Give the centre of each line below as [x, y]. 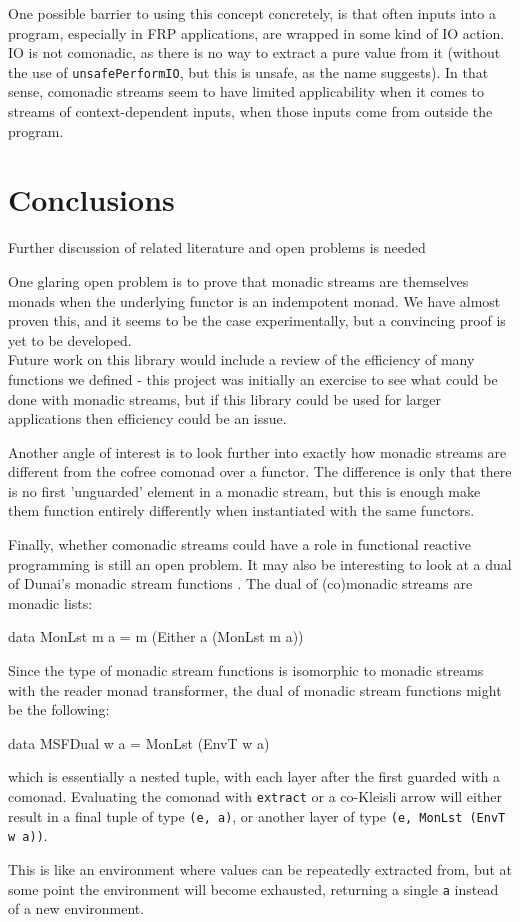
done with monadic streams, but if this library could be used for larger [225, 398]
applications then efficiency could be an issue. [147, 418]
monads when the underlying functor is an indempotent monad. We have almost [254, 300]
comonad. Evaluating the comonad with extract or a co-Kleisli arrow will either [255, 796]
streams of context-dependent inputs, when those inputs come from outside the [250, 111]
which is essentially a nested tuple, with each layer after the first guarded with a [254, 776]
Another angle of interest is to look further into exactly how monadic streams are [257, 451]
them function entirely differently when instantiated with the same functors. [241, 510]
